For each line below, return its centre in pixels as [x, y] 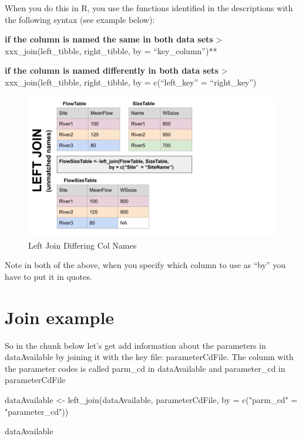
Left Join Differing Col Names [83, 245]
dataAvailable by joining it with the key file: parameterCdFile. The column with [149, 357]
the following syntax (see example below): [80, 19]
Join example [60, 317]
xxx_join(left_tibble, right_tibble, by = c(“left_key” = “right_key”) [131, 82]
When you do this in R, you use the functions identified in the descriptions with [149, 8]
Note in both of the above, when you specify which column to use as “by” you [145, 265]
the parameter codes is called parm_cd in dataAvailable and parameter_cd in [145, 368]
